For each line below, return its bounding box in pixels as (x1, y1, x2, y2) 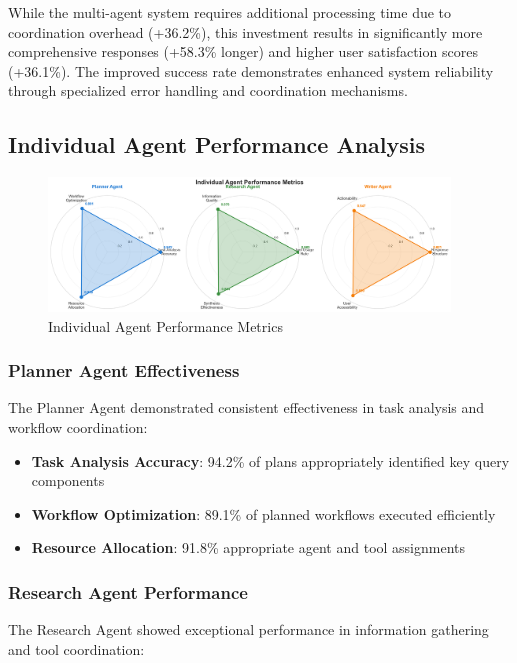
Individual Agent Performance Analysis (8, 129, 426, 160)
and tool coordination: (8, 638, 145, 659)
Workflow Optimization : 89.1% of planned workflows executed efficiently (31, 503, 496, 524)
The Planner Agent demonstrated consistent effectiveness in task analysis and (8, 397, 485, 418)
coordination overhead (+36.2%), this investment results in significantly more (8, 21, 483, 42)
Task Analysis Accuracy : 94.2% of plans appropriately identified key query (31, 450, 510, 471)
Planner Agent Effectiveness (8, 358, 240, 383)
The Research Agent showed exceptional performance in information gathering (8, 619, 489, 640)
